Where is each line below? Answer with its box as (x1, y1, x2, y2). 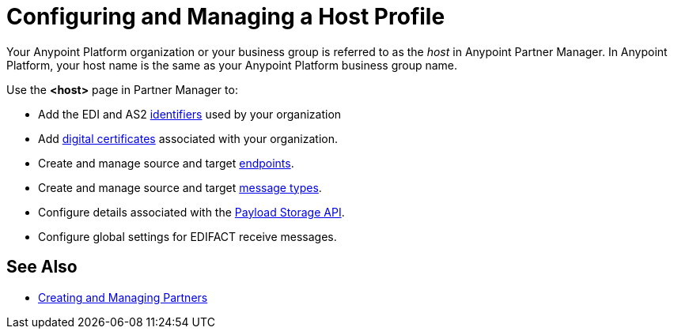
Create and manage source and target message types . (38, 180, 322, 194)
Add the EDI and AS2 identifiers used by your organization (38, 107, 342, 121)
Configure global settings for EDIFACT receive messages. (38, 229, 337, 243)
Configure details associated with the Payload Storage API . (38, 205, 345, 219)
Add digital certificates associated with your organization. (38, 131, 338, 145)
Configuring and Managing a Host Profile (6, 3, 445, 30)
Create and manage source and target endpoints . (38, 156, 294, 170)
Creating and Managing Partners (38, 290, 208, 304)
